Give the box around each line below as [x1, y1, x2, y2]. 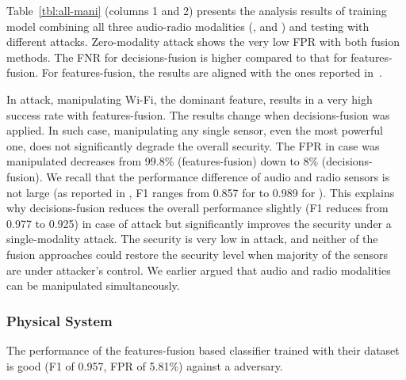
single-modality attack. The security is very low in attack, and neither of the [6, 230, 378, 247]
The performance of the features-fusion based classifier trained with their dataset [6, 341, 400, 358]
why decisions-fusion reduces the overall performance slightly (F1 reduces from [6, 199, 389, 216]
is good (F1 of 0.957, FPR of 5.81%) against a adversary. [6, 357, 283, 374]
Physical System [6, 310, 113, 330]
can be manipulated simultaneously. [6, 277, 180, 294]
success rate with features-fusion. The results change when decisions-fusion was [6, 106, 390, 123]
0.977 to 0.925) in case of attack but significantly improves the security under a [6, 215, 392, 231]
